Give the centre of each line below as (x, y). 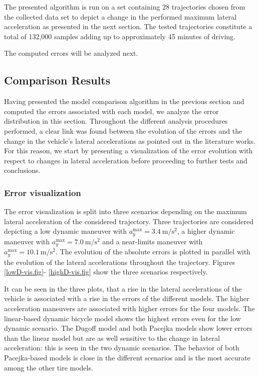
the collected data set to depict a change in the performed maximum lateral (120, 16)
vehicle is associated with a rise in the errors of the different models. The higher (127, 298)
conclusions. (22, 170)
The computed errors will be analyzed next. (71, 53)
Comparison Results (57, 80)
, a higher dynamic (206, 231)
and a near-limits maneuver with (153, 241)
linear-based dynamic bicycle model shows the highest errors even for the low (122, 318)
